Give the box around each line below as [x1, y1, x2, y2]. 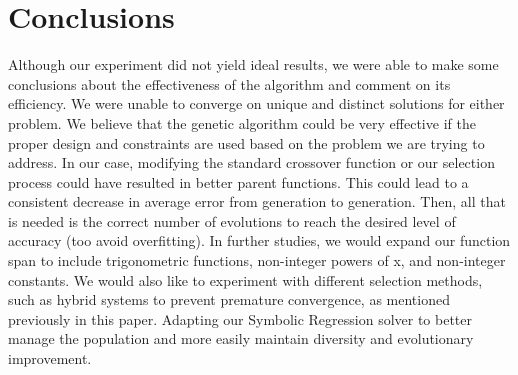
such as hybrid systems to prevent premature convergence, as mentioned [8, 289, 450, 310]
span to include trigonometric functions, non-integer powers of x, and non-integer [8, 250, 506, 271]
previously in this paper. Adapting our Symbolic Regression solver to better [8, 308, 473, 329]
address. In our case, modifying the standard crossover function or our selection [8, 152, 495, 173]
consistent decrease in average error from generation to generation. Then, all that [8, 191, 506, 212]
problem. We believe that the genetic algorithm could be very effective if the [8, 112, 476, 133]
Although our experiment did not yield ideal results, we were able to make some [8, 54, 499, 75]
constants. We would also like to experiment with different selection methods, [8, 269, 483, 290]
